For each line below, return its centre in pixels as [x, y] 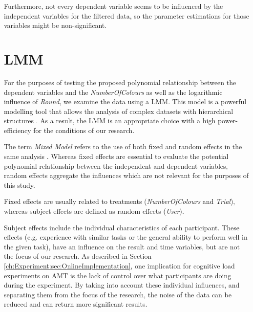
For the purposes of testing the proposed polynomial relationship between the [120, 82]
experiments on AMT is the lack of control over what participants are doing [118, 275]
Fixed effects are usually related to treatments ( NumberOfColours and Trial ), [120, 201]
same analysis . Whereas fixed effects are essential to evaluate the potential [116, 156]
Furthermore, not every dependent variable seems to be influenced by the [114, 6]
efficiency [18, 130]
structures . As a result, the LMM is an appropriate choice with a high [110, 121]
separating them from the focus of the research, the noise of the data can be [118, 294]
